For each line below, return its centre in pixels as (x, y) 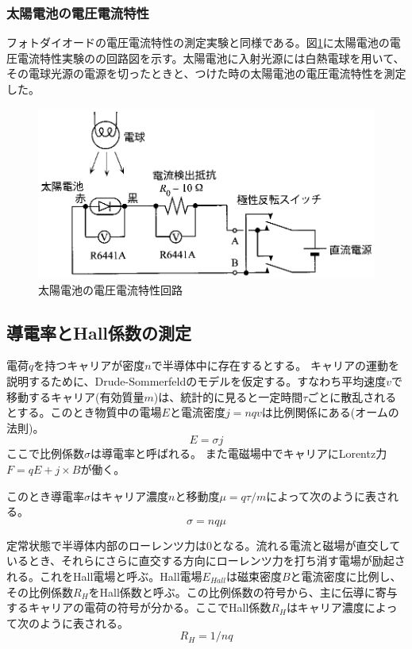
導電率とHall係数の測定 (99, 332)
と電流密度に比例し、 (346, 576)
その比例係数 (40, 591)
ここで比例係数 (45, 453)
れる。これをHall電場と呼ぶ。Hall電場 (104, 576)
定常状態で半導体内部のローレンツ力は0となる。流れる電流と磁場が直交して (204, 545)
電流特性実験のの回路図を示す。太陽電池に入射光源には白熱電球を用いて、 (211, 58)
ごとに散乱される (352, 396)
